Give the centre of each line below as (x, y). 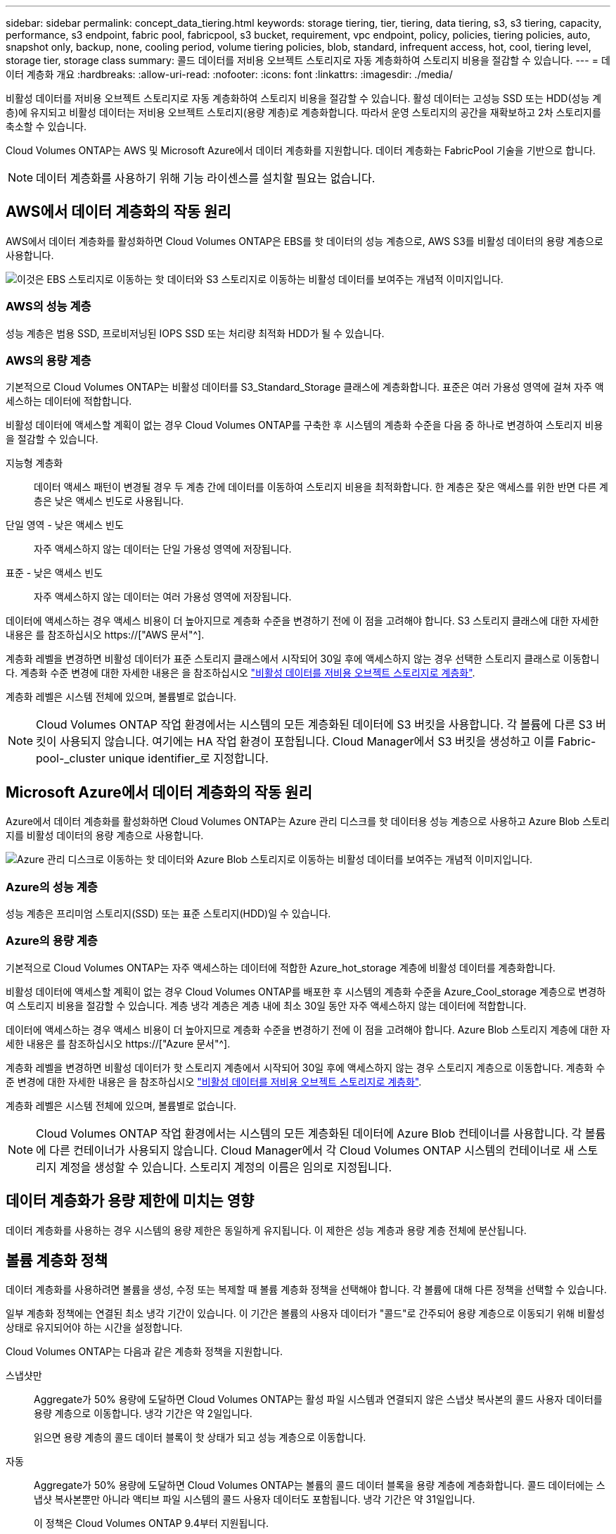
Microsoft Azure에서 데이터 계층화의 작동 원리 (159, 792)
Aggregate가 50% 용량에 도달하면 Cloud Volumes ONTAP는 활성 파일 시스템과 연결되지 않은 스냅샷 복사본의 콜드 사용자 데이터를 (318, 1400)
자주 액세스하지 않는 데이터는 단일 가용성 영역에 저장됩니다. (163, 549)
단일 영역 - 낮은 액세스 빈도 (65, 525)
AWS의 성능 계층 (49, 307)
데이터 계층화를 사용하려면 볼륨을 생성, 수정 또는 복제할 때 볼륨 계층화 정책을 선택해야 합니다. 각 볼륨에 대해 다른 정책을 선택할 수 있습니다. (306, 1290)
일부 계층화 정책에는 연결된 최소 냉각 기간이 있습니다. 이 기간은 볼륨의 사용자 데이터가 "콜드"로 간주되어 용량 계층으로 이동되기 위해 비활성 (305, 1314)
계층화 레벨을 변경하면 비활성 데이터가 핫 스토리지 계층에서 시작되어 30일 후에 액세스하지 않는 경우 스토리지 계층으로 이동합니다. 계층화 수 (306, 1067)
